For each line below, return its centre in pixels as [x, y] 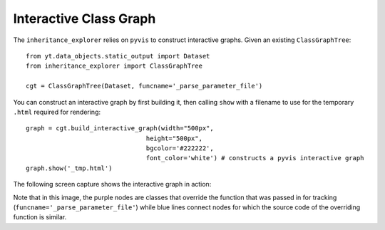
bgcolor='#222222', [180, 148]
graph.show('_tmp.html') [69, 168]
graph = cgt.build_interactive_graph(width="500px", [120, 129]
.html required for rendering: [57, 112]
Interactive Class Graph [84, 19]
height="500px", [174, 138]
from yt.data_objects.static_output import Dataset [118, 56]
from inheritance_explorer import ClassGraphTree [114, 66]
